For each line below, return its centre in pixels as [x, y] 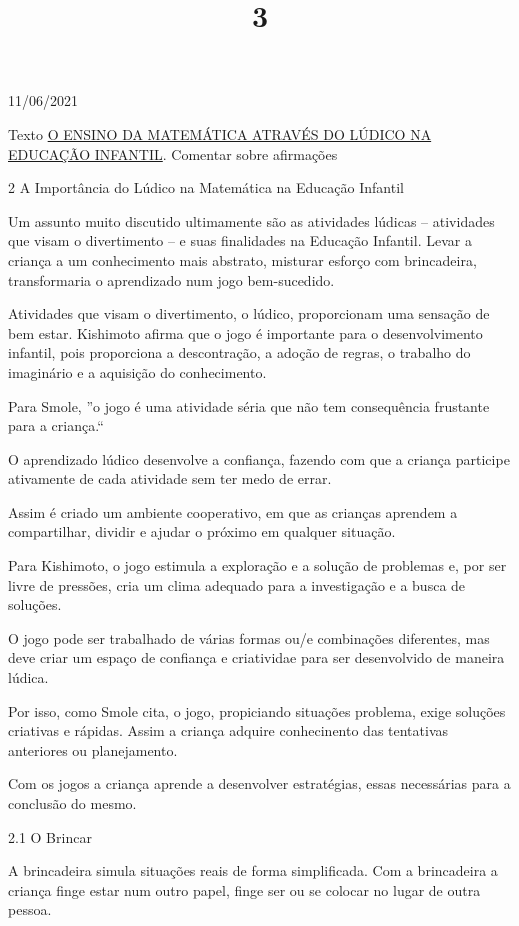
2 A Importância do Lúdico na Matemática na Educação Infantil [206, 187]
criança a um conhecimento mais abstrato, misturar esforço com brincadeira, [242, 259]
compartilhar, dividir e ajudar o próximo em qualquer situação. [202, 531]
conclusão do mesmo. [72, 803]
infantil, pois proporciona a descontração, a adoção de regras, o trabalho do [239, 352]
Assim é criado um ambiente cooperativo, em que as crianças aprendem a [233, 511]
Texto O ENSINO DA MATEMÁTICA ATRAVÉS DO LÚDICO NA [220, 133]
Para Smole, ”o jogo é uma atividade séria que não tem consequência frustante [249, 405]
